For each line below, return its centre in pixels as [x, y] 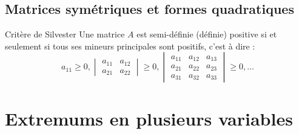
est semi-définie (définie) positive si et [207, 34]
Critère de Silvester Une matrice [65, 34]
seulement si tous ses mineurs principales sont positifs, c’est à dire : [130, 46]
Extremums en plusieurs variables [149, 118]
